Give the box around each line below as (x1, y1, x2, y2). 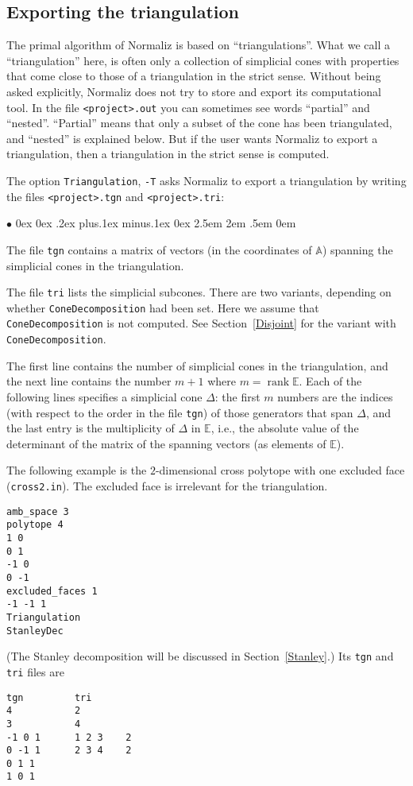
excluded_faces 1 (6, 585, 98, 597)
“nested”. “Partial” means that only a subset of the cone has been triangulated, (6, 114, 392, 131)
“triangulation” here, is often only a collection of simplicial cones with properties (6, 52, 399, 68)
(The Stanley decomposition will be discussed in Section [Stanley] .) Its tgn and (6, 648, 394, 664)
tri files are (6, 663, 64, 680)
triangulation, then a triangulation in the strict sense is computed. (6, 145, 330, 162)
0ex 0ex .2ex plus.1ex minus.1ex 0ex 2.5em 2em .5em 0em (15, 215, 296, 231)
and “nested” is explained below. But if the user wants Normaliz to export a (6, 130, 378, 146)
